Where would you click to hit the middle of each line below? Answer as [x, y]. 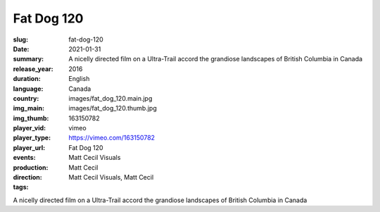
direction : [27, 177]
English [79, 79]
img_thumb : [31, 118]
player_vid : [29, 128]
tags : [21, 187]
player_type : [32, 138]
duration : [27, 79]
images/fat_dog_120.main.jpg [110, 98]
